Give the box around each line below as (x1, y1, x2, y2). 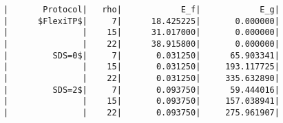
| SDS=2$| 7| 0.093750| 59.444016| (3, 85, 280, 95)
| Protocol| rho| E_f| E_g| (3, 5, 280, 14)
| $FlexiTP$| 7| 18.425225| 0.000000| (3, 16, 280, 26)
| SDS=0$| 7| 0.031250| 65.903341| (3, 50, 280, 60)
